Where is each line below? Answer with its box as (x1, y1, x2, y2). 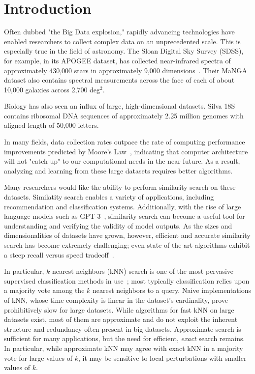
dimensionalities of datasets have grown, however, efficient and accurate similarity (4, 230, 251, 240)
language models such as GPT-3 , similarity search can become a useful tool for (4, 211, 245, 221)
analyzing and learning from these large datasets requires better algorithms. (4, 165, 233, 175)
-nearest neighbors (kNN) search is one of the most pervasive (50, 266, 234, 276)
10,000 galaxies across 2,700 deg (4, 84, 100, 94)
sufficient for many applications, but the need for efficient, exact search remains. (4, 333, 245, 344)
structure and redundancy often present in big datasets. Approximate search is (4, 323, 241, 334)
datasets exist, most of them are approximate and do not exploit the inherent (4, 314, 238, 324)
